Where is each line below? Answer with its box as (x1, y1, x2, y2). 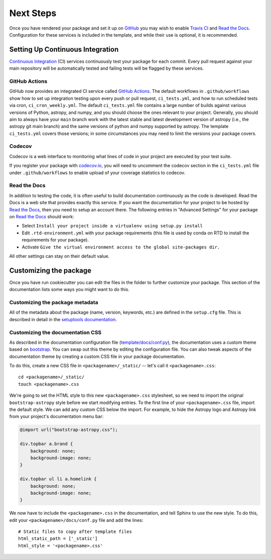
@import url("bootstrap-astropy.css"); (20, 427, 118, 433)
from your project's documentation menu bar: (9, 413, 104, 420)
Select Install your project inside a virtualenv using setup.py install (22, 223, 203, 229)
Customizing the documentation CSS (9, 329, 102, 336)
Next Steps (9, 8, 57, 19)
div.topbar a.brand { (20, 441, 73, 447)
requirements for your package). (22, 237, 89, 243)
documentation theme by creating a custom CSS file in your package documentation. (9, 353, 186, 359)
